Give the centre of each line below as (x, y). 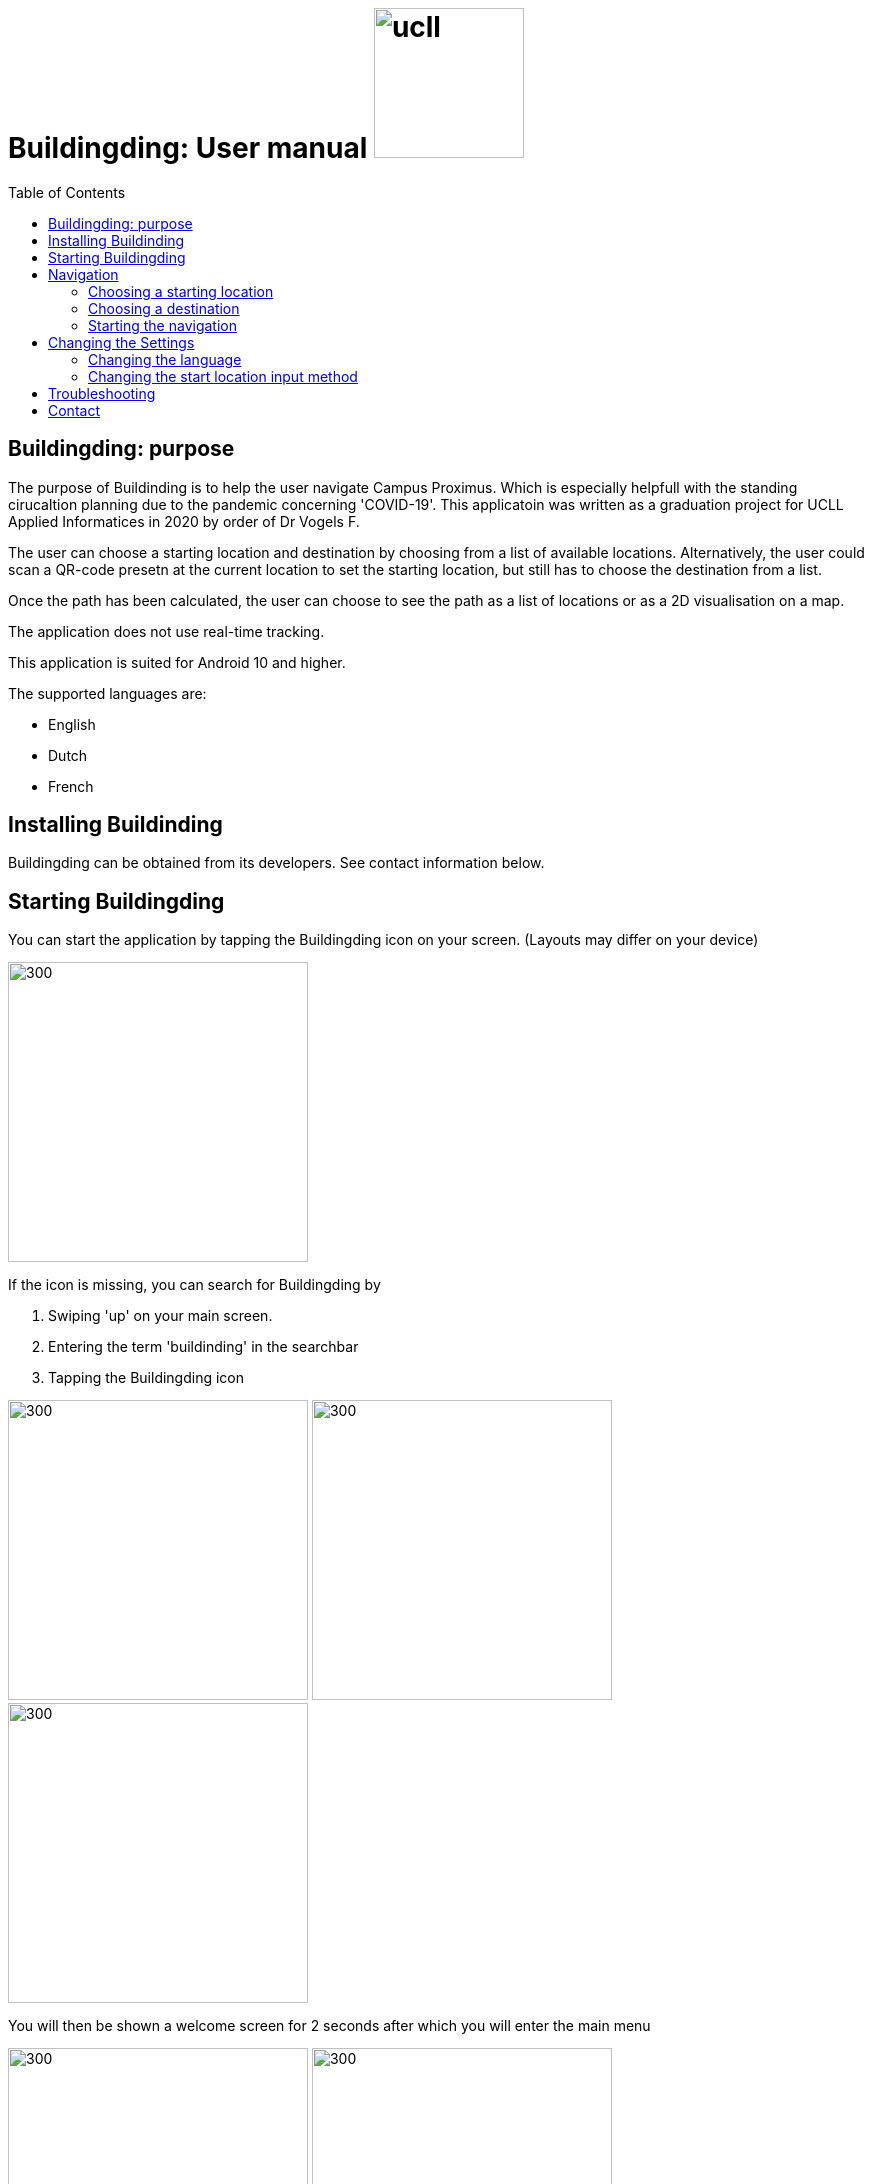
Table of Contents (67, 192)
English (72, 724)
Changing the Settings (121, 342)
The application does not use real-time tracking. (166, 631)
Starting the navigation (162, 325)
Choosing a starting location (181, 291)
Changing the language (165, 359)
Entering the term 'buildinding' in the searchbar (203, 1347)
